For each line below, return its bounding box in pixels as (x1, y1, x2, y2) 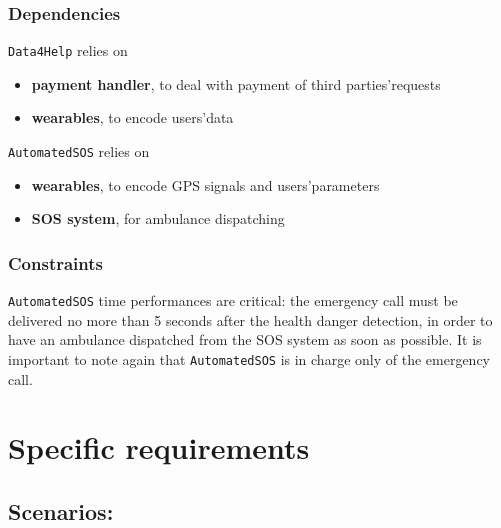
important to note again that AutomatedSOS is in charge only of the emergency (8, 348, 490, 369)
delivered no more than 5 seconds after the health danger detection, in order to (8, 309, 493, 330)
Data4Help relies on (8, 40, 128, 61)
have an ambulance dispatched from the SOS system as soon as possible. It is (8, 329, 482, 350)
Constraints (8, 250, 103, 275)
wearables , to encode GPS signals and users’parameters (31, 174, 380, 195)
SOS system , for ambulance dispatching (31, 208, 285, 229)
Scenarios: (8, 495, 114, 526)
